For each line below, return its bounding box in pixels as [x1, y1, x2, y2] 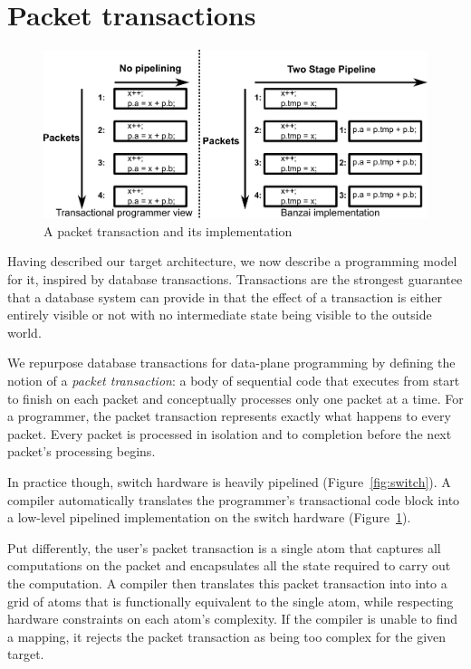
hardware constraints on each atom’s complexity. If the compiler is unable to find [7, 609, 458, 628]
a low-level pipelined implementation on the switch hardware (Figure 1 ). [7, 508, 411, 527]
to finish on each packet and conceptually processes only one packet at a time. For [7, 388, 464, 407]
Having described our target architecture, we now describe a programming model [7, 252, 457, 271]
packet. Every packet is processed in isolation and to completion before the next [7, 424, 452, 443]
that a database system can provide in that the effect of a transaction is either [7, 287, 442, 306]
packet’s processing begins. [7, 442, 156, 461]
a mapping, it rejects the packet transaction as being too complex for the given [7, 626, 447, 645]
